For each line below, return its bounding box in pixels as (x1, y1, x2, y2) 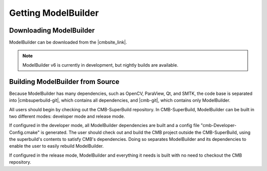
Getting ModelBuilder (9, 7, 99, 18)
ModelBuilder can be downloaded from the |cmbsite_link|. (9, 40, 127, 45)
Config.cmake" (9, 129, 40, 135)
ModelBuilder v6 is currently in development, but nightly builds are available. (22, 62, 178, 68)
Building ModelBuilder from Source (9, 77, 120, 86)
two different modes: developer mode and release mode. (9, 113, 126, 119)
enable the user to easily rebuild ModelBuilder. (9, 143, 104, 149)
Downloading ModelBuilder (9, 26, 95, 35)
